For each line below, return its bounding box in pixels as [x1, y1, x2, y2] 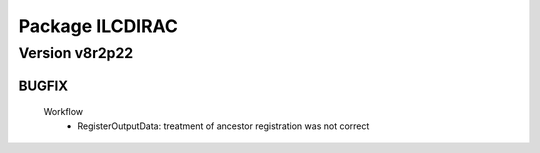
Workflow [43, 106, 84, 118]
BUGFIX [18, 77, 69, 94]
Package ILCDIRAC [18, 15, 179, 37]
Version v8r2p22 [18, 44, 134, 62]
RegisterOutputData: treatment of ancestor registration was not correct [77, 120, 370, 132]
